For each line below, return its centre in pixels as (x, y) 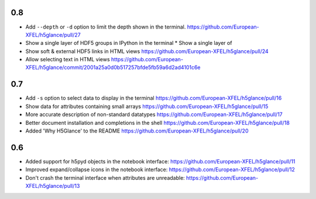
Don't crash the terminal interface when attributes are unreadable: (105, 177)
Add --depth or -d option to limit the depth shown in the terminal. (106, 27)
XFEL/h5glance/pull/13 (53, 186)
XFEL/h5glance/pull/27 (53, 34)
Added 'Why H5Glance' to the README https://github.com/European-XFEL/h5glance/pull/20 (137, 131)
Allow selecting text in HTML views (68, 60)
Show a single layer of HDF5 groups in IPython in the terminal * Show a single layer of (129, 43)
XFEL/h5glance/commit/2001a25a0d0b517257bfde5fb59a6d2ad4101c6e (113, 68)
